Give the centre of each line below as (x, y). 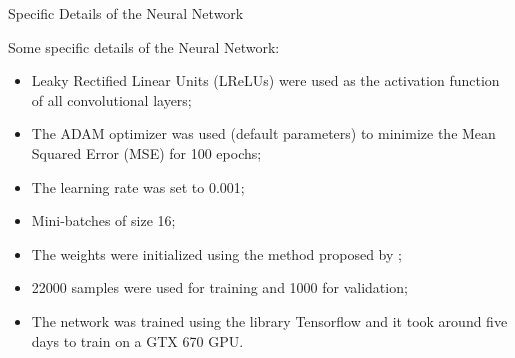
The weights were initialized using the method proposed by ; (216, 253)
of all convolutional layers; (111, 99)
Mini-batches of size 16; (103, 220)
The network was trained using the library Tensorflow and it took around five (269, 320)
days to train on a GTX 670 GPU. (137, 340)
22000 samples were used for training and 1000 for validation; (219, 287)
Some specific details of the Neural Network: (144, 46)
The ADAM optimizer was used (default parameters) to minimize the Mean (263, 133)
